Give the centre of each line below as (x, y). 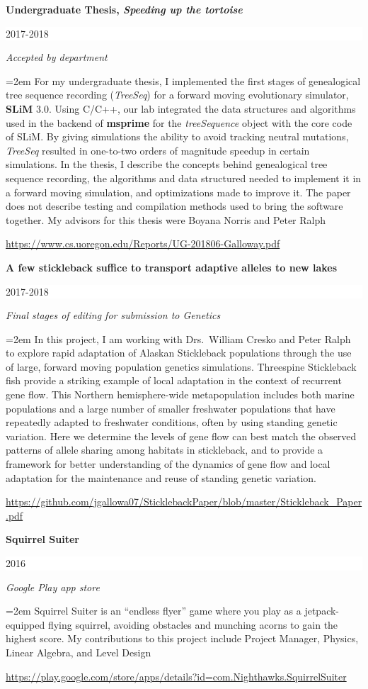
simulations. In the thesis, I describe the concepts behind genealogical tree (167, 164)
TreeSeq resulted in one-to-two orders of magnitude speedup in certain (158, 150)
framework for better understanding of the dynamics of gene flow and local (168, 464)
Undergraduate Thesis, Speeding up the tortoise (124, 9)
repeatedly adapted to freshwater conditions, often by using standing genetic (172, 422)
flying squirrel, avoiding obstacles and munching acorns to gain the (193, 624)
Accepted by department (57, 57)
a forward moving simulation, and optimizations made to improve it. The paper (178, 192)
